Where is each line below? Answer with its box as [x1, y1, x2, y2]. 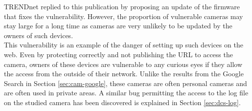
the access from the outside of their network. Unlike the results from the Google [4, 68, 244, 79]
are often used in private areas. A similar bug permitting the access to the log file [4, 88, 249, 98]
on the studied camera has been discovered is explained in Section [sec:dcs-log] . [4, 97, 241, 107]
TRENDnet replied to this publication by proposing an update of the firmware [4, 1, 240, 11]
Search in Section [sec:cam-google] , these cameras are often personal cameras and [4, 78, 247, 88]
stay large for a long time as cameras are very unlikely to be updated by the [4, 21, 232, 31]
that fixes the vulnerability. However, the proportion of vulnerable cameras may [4, 11, 243, 21]
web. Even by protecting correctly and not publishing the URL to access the [4, 49, 233, 59]
